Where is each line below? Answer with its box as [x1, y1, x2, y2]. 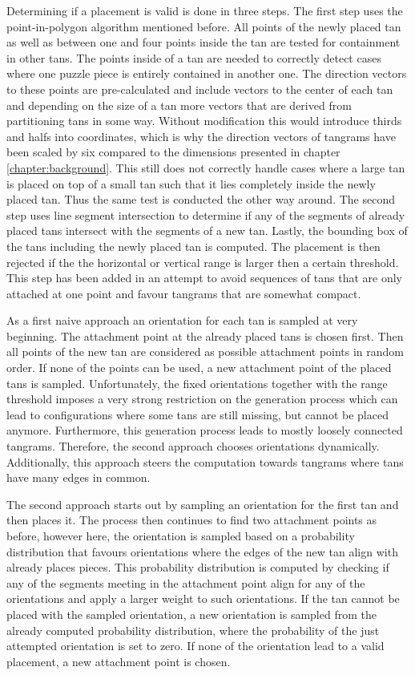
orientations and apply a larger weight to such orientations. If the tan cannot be [6, 590, 400, 607]
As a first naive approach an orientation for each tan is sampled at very [6, 312, 358, 329]
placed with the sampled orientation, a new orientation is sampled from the [6, 605, 377, 622]
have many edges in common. [6, 469, 151, 486]
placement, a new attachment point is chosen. [6, 653, 231, 669]
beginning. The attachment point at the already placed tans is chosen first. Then [6, 327, 404, 344]
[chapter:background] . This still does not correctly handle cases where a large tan [6, 159, 405, 176]
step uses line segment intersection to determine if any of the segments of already [6, 206, 405, 223]
